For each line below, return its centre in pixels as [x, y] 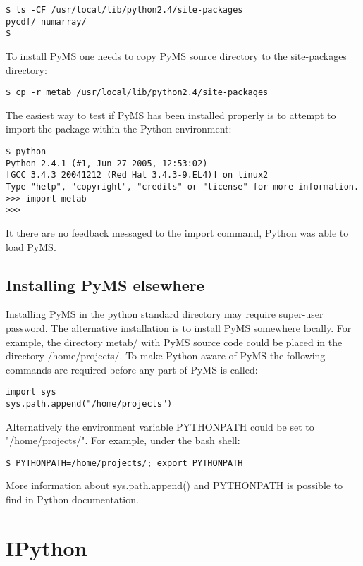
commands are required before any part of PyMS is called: [132, 369]
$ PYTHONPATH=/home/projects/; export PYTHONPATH [124, 463]
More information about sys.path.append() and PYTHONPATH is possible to [174, 485]
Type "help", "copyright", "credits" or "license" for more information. [183, 186]
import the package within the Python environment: [119, 129]
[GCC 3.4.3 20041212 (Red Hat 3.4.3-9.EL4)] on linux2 [137, 175]
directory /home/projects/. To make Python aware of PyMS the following [166, 356]
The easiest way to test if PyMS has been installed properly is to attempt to [171, 115]
